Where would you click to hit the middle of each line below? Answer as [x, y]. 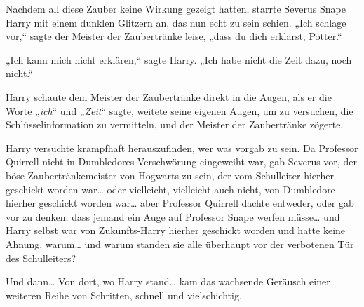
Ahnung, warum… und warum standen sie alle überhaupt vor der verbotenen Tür [180, 244]
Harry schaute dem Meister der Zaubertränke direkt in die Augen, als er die [169, 96]
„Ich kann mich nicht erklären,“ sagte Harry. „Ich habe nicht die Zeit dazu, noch [179, 59]
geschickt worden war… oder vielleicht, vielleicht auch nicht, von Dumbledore [170, 189]
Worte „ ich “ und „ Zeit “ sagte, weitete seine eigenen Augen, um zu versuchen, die [180, 110]
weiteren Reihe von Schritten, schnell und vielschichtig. [124, 295]
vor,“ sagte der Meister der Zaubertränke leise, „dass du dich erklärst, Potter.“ [174, 36]
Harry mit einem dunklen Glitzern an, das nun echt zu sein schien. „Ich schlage [176, 22]
